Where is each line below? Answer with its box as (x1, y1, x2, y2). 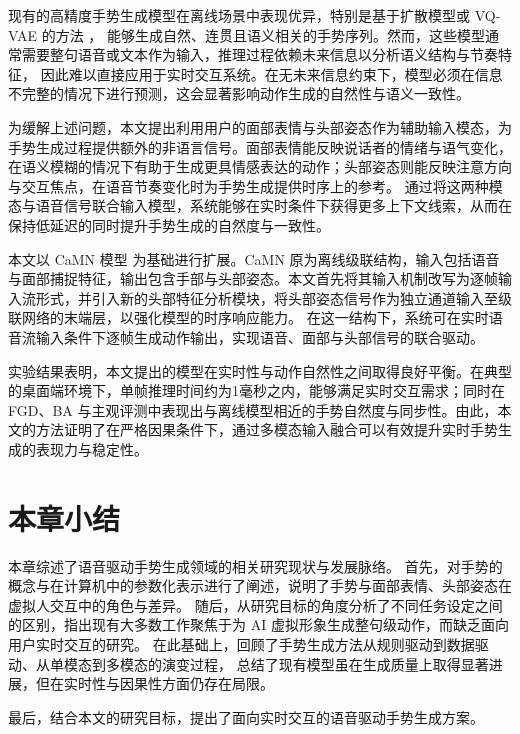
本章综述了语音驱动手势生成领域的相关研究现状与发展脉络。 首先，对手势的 (8, 555, 503, 576)
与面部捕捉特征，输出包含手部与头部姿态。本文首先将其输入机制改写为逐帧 (8, 268, 498, 289)
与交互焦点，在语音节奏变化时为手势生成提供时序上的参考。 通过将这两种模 (8, 175, 503, 196)
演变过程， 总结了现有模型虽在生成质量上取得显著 (161, 653, 489, 674)
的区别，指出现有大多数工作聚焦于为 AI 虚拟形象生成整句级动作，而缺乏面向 (8, 614, 509, 635)
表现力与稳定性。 (35, 438, 148, 459)
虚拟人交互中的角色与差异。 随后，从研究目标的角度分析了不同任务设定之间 (8, 594, 503, 615)
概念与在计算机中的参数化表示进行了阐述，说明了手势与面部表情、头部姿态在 (8, 575, 512, 596)
